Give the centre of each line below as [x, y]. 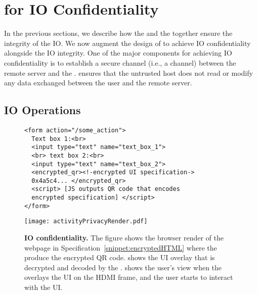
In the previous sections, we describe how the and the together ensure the [118, 33]
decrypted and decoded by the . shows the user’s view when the [123, 267]
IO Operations [42, 110]
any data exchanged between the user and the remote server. [98, 83]
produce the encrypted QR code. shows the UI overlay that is [120, 257]
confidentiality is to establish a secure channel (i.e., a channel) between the [120, 62]
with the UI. [44, 287]
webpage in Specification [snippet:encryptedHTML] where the [121, 247]
